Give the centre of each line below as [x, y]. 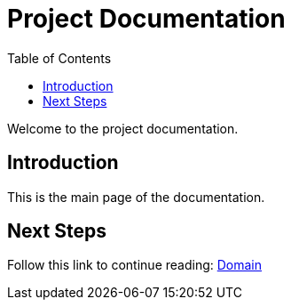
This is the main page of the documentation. [136, 197]
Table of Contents [59, 58]
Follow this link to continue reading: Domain [135, 265]
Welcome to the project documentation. [123, 128]
